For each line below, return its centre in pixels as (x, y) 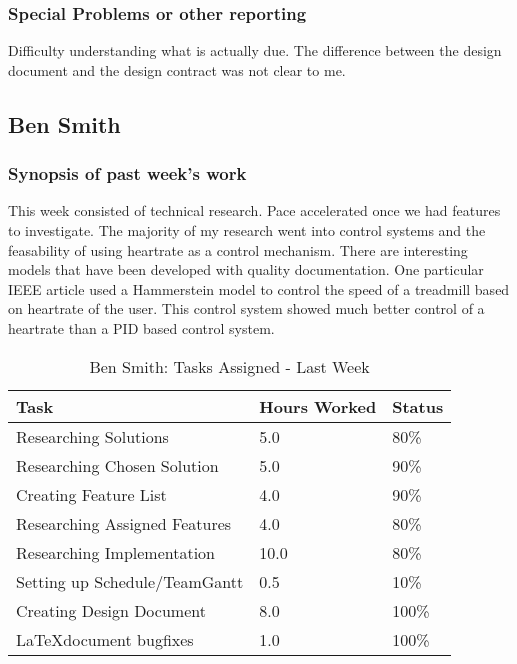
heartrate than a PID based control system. (141, 327)
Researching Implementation (116, 552)
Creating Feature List (91, 494)
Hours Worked (318, 406)
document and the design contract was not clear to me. (177, 69)
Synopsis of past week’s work (127, 173)
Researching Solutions (92, 436)
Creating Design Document (111, 610)
